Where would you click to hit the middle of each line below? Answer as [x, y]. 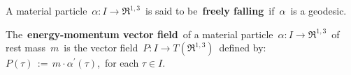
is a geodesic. [318, 10]
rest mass [26, 48]
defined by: [243, 48]
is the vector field [101, 48]
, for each [118, 63]
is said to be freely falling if [210, 10]
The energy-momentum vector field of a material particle [139, 34]
